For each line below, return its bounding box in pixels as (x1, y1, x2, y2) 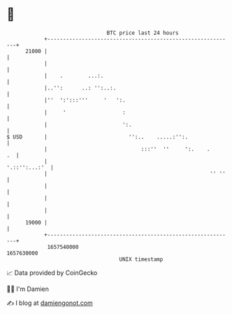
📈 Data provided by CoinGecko (6, 269, 98, 277)
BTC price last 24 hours (106, 29, 179, 36)
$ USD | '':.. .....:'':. (6, 133, 189, 141)
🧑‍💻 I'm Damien (6, 285, 50, 293)
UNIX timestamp (119, 255, 164, 263)
